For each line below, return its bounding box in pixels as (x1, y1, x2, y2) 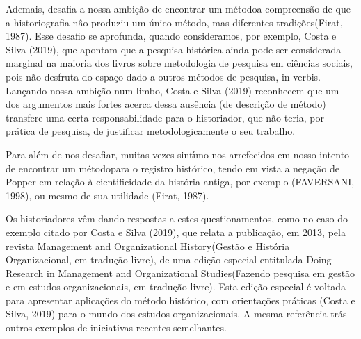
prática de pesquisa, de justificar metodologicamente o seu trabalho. (6, 124, 296, 138)
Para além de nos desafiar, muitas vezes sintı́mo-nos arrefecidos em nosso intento (6, 147, 350, 161)
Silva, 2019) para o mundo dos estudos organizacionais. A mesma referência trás (6, 306, 347, 321)
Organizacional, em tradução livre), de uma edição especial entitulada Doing (6, 252, 332, 267)
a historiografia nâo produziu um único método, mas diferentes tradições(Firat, (6, 15, 343, 29)
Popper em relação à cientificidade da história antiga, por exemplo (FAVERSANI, (6, 174, 355, 189)
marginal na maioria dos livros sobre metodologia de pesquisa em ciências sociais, (6, 56, 353, 70)
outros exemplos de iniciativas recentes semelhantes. (6, 320, 227, 335)
